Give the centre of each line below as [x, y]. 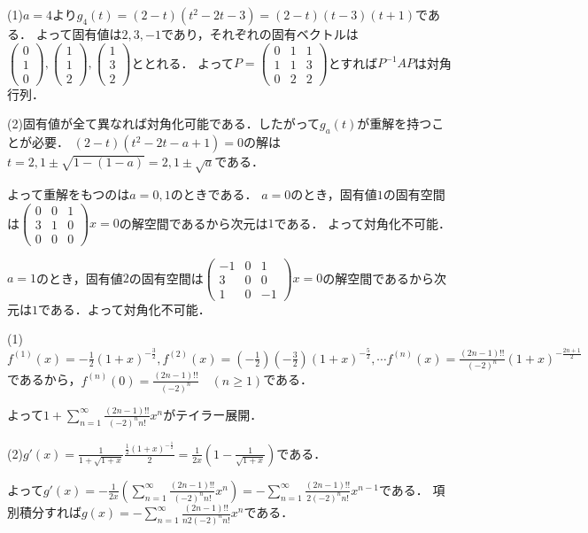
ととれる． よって [182, 62]
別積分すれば [44, 512]
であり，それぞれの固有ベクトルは [259, 34]
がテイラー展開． [213, 414]
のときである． [214, 193]
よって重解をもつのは [69, 193]
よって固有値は [79, 34]
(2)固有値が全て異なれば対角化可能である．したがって [164, 124]
